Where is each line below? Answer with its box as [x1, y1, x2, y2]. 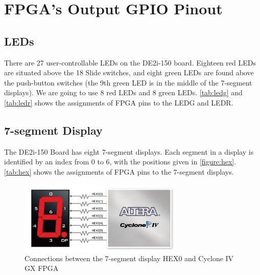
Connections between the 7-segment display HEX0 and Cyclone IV [25, 252, 234, 263]
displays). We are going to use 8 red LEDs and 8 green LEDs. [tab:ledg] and [4, 87, 243, 98]
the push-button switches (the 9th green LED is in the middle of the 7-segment [4, 77, 252, 88]
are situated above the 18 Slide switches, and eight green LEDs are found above [4, 67, 254, 78]
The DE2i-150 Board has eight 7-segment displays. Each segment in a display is [4, 146, 254, 157]
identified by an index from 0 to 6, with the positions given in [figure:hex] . [4, 156, 237, 167]
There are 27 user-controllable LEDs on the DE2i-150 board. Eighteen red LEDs [4, 57, 256, 68]
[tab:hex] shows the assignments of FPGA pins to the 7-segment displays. [4, 166, 234, 177]
